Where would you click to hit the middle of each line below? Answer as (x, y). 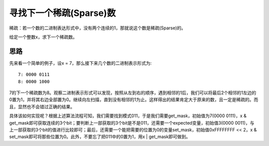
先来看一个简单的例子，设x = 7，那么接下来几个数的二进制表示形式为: (80, 63)
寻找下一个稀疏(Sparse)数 (63, 13)
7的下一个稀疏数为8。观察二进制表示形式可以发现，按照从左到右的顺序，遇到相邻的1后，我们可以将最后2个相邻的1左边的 (133, 93)
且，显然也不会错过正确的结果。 (42, 107)
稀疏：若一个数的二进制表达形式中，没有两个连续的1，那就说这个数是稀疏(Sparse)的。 (98, 28)
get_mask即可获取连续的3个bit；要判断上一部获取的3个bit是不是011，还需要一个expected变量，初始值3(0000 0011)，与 (132, 123)
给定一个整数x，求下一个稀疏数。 (43, 37)
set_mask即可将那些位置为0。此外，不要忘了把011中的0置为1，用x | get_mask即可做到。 (100, 137)
